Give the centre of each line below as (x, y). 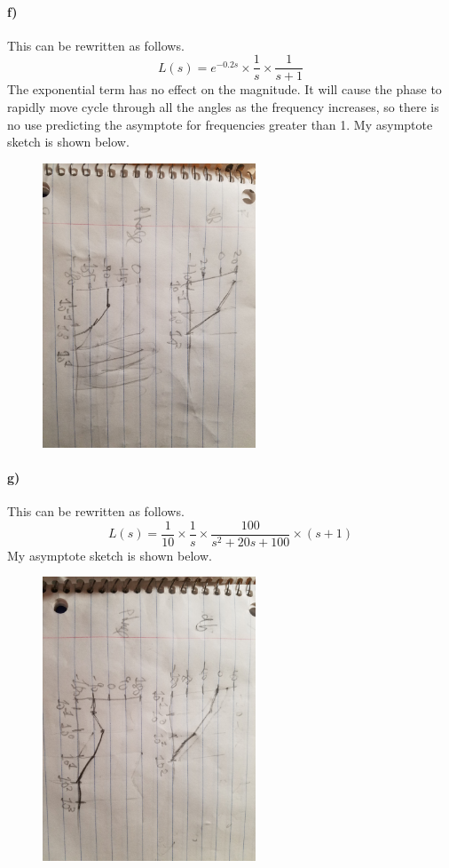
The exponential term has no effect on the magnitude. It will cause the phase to (224, 89)
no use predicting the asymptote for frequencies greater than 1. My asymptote (220, 124)
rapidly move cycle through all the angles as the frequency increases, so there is (223, 107)
